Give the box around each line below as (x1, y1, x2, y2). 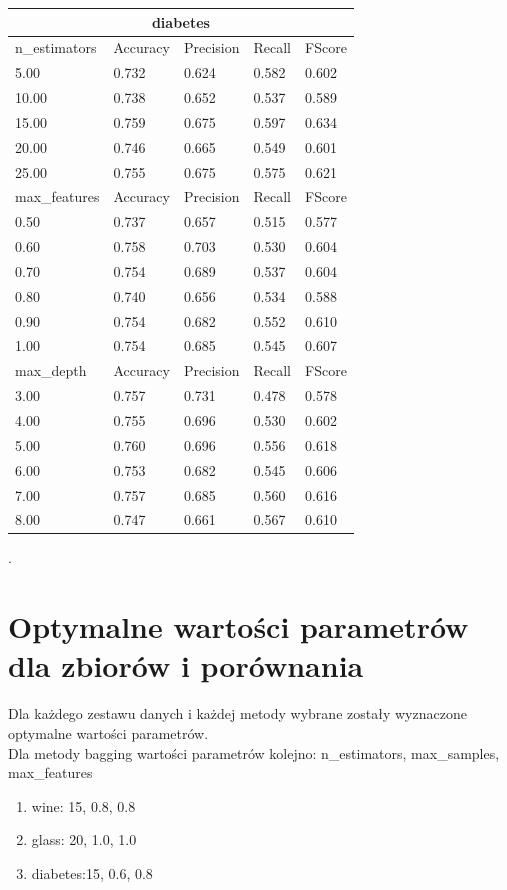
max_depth (15, 360, 87, 381)
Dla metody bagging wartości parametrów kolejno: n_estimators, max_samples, (8, 742, 500, 763)
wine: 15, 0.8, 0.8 (31, 795, 136, 816)
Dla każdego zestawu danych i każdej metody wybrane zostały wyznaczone (8, 703, 467, 724)
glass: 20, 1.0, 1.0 (31, 829, 137, 850)
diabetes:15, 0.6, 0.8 (31, 862, 153, 883)
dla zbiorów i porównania (8, 645, 364, 686)
